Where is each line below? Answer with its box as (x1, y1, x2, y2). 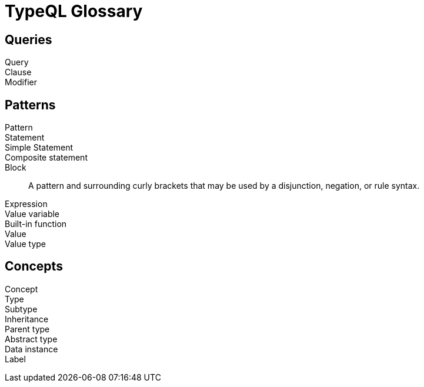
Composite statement (5, 152, 88, 163)
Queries (5, 32, 52, 47)
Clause (5, 67, 32, 78)
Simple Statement (5, 142, 74, 153)
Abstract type (5, 333, 58, 344)
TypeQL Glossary (5, 1, 143, 21)
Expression (5, 199, 48, 209)
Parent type (5, 323, 50, 334)
